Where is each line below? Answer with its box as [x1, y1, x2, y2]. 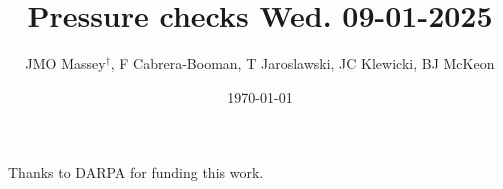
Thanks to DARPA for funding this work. [8, 162, 264, 183]
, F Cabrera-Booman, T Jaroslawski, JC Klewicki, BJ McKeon [110, 53, 495, 74]
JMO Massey [25, 53, 106, 74]
